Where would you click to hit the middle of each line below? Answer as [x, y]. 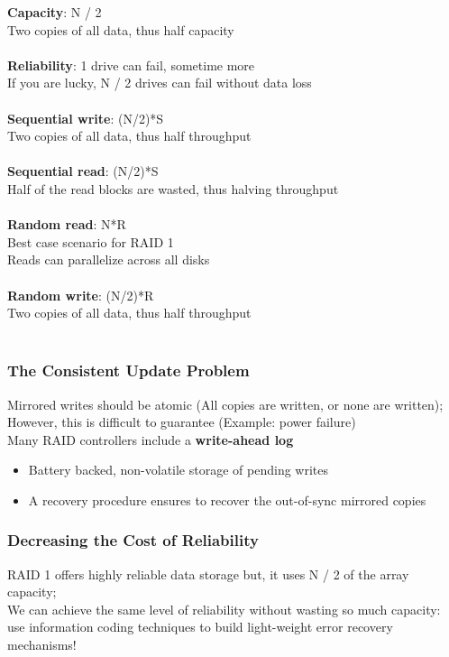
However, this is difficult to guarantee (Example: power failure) [182, 422]
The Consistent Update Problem [128, 370]
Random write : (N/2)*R [81, 295]
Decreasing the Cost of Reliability [133, 540]
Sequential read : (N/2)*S [83, 171]
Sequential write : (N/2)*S [86, 118]
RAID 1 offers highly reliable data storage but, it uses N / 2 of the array [208, 574]
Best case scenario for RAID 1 [91, 241]
